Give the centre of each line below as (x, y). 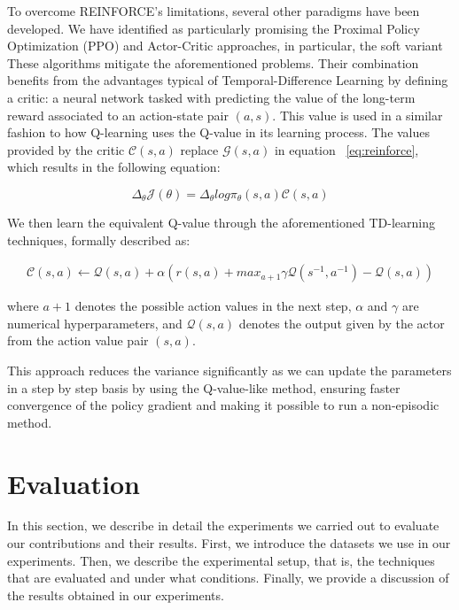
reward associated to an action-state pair (118, 115)
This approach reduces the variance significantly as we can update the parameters (229, 370)
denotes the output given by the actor (342, 323)
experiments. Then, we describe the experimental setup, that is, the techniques (221, 560)
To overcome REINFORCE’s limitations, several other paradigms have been (214, 11)
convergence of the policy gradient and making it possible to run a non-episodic (223, 405)
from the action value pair (78, 340)
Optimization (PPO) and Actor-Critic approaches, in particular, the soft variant (225, 46)
